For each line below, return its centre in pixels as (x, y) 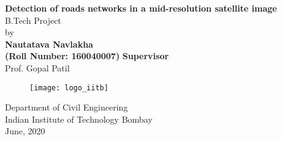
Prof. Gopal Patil (37, 67)
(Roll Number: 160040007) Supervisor (87, 56)
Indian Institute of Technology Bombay (79, 119)
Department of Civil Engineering (67, 107)
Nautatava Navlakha (49, 44)
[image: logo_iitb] (69, 88)
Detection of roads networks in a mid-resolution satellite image (141, 8)
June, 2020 (25, 131)
